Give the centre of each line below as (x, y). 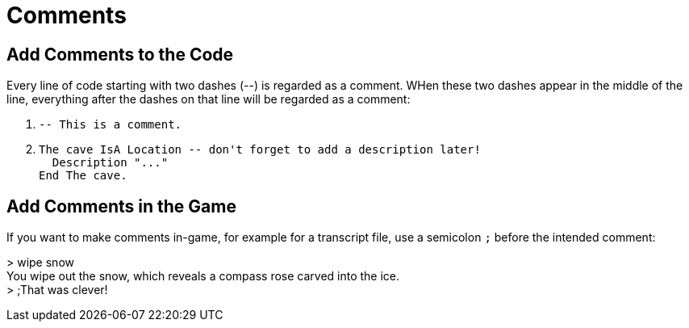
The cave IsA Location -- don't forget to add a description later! (260, 150)
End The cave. (83, 176)
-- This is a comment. (111, 125)
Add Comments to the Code (120, 54)
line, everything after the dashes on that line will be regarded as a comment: (209, 99)
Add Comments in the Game (121, 206)
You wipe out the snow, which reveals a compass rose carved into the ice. (203, 276)
